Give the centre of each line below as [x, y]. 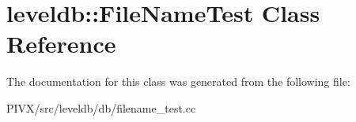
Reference [61, 44]
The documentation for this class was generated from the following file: [178, 81]
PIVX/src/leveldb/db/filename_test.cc [101, 107]
